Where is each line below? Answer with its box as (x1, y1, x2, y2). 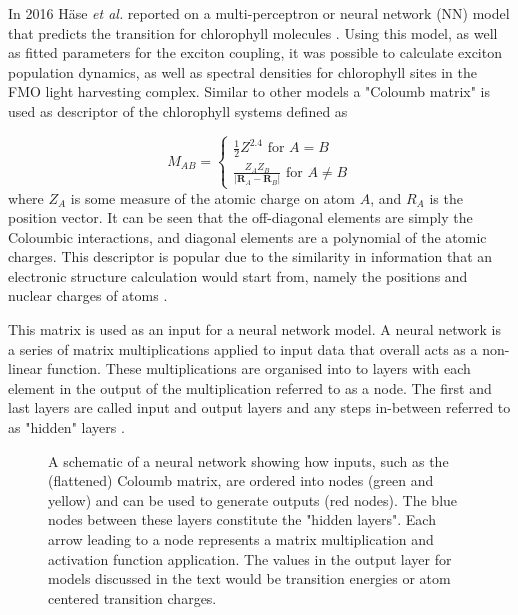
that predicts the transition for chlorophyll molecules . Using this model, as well (8, 22, 498, 43)
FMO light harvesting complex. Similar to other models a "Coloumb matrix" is (8, 81, 491, 102)
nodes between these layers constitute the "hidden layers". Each (48, 509, 436, 530)
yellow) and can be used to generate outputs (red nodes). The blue (48, 489, 458, 510)
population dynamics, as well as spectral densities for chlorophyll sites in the (8, 61, 477, 82)
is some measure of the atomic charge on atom (70, 187, 355, 208)
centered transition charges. (48, 587, 217, 608)
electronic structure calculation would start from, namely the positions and (8, 265, 468, 286)
